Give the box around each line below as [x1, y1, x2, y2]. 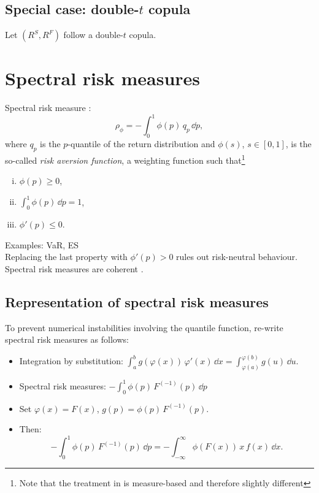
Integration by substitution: [19, 354, 123, 367]
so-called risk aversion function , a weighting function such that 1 [5, 152, 245, 166]
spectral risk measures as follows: [5, 333, 129, 346]
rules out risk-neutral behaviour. [176, 250, 298, 263]
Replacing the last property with [5, 250, 128, 263]
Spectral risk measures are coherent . [5, 262, 144, 275]
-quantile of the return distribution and [67, 137, 215, 150]
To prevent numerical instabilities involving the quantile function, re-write [5, 321, 283, 334]
